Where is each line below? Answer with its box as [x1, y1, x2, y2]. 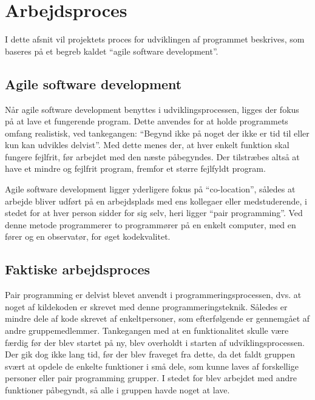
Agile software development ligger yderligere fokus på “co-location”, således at [5, 183, 296, 195]
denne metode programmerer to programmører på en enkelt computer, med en [5, 218, 296, 231]
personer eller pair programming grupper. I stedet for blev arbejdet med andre [5, 371, 297, 384]
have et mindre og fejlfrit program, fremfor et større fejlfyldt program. [5, 162, 266, 175]
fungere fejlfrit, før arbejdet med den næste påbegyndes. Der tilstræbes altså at [5, 150, 300, 163]
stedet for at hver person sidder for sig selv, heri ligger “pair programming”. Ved [5, 206, 303, 219]
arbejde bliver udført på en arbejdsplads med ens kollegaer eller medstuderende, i [5, 194, 307, 207]
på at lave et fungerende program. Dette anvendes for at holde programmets [5, 115, 288, 127]
